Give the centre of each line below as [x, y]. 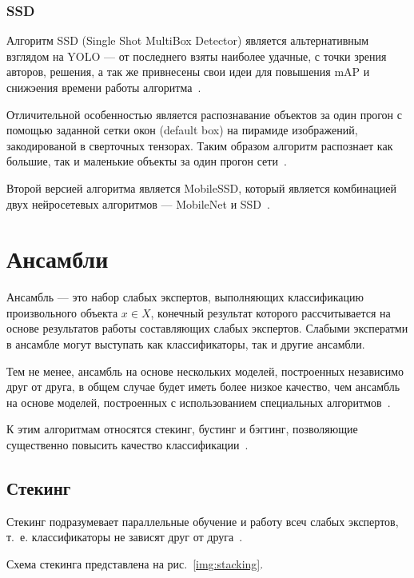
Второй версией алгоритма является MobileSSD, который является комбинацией [201, 187]
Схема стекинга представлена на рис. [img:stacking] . [135, 564]
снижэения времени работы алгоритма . [104, 87]
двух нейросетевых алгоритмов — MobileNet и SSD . [138, 203]
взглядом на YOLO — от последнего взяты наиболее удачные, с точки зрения [197, 56]
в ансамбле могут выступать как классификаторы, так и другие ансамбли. [186, 344]
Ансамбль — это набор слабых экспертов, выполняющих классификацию [185, 297]
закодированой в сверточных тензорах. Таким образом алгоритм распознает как [200, 145]
